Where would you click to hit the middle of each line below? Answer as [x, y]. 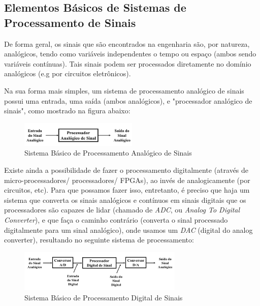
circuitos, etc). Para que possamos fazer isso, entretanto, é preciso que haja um [127, 190]
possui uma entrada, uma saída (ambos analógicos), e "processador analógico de [128, 100]
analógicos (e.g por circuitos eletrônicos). [68, 73]
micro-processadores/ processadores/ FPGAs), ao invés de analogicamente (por [127, 180]
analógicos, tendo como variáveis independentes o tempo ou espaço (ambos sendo [130, 54]
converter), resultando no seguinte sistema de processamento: [99, 240]
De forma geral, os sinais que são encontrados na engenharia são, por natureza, [127, 43]
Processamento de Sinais [70, 22]
